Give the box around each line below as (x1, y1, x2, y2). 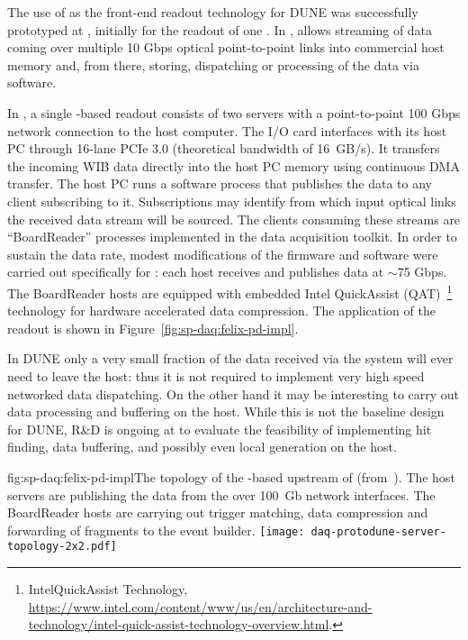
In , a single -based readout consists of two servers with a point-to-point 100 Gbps (7, 103, 461, 122)
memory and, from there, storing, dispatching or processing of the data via (7, 55, 419, 74)
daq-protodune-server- (310, 525, 446, 538)
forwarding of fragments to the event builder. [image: (7, 520, 305, 539)
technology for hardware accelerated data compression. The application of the (7, 301, 436, 320)
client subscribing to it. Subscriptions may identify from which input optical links (7, 191, 456, 210)
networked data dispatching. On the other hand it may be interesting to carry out (7, 384, 460, 403)
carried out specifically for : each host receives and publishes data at (7, 262, 384, 281)
